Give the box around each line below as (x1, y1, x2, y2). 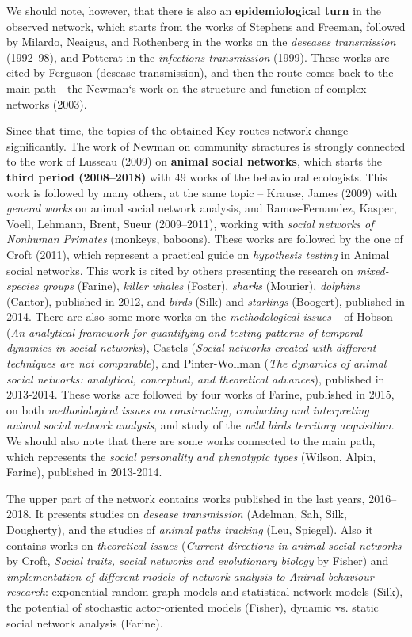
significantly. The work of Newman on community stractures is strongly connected (6, 137, 406, 154)
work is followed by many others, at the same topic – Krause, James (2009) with (6, 184, 398, 200)
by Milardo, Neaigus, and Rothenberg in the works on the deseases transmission (6, 33, 396, 50)
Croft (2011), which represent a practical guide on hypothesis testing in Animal (6, 246, 390, 262)
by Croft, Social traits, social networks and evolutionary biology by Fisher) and (6, 552, 389, 569)
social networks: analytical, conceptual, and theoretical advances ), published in (6, 370, 385, 387)
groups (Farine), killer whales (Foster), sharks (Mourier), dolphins (42, 277, 360, 294)
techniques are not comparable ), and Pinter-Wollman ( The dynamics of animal (6, 355, 387, 372)
